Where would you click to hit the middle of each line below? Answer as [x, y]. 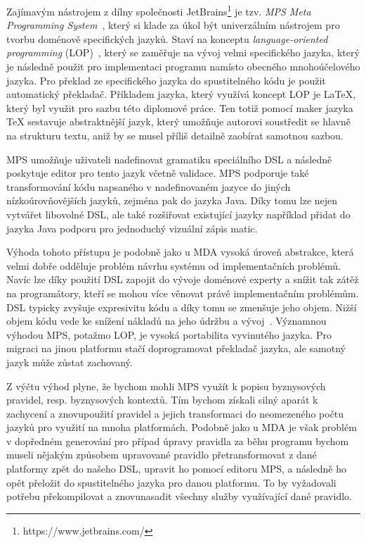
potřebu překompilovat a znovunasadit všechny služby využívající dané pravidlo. [179, 496]
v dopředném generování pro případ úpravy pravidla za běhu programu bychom [178, 441]
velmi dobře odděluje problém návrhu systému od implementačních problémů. [174, 265]
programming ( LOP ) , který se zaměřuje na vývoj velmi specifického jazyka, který [183, 52]
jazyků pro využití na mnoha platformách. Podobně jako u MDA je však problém [182, 427]
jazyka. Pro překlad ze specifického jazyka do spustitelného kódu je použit [166, 80]
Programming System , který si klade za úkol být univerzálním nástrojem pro [173, 25]
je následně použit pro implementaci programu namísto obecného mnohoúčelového [183, 67]
